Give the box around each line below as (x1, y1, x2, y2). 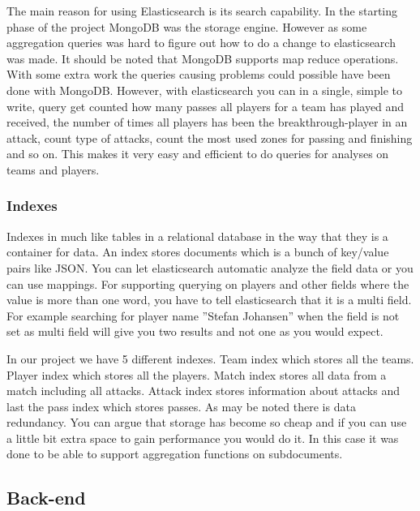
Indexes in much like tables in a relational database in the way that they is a (6, 227, 388, 244)
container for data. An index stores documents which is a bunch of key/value (6, 243, 389, 260)
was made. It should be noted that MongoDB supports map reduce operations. (6, 49, 399, 67)
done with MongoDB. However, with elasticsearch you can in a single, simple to (6, 81, 403, 98)
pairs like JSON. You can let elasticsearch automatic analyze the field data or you (6, 259, 414, 276)
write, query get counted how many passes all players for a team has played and (6, 97, 405, 114)
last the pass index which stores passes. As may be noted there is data (6, 397, 356, 414)
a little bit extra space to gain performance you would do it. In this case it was (6, 429, 399, 446)
